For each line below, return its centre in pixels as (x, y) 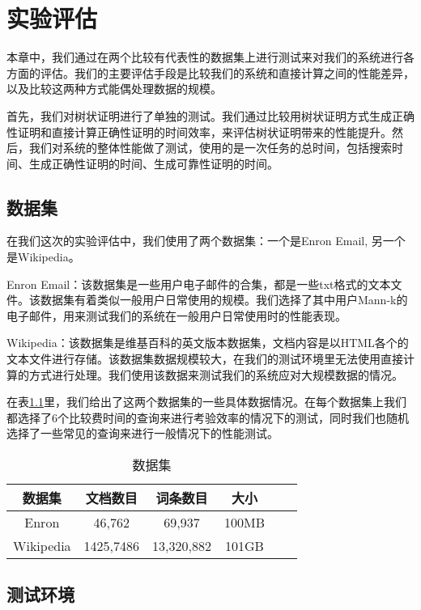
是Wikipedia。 (43, 257)
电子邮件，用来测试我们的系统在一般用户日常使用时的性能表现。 (176, 315)
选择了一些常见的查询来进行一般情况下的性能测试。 (142, 433)
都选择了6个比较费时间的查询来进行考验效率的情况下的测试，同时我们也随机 (208, 417)
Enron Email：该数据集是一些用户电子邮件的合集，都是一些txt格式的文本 (199, 284)
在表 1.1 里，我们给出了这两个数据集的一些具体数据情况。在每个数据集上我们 (206, 402)
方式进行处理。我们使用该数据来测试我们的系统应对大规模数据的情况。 (216, 374)
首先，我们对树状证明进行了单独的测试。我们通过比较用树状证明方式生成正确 (210, 115)
